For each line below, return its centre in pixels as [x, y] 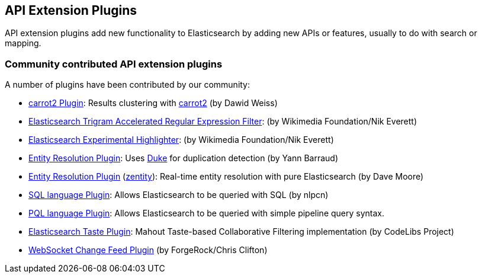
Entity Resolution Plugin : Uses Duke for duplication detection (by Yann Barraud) [184, 158]
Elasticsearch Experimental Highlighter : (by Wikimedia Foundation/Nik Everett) [181, 140]
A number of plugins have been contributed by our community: [128, 85]
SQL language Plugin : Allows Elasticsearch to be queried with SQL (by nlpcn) [179, 195]
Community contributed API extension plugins [114, 64]
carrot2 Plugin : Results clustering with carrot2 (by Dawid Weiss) [153, 103]
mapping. [23, 43]
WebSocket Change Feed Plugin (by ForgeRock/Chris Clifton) [148, 250]
